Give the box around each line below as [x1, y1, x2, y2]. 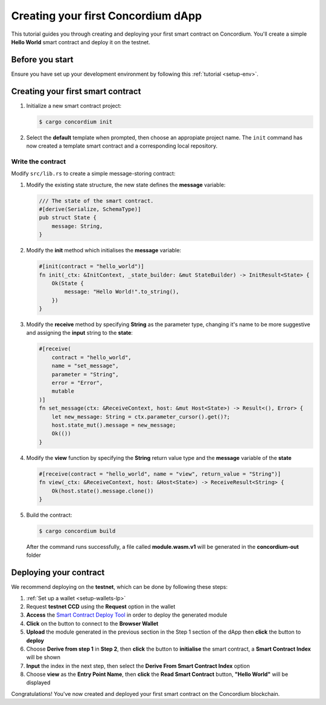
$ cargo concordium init [39, 118, 113, 125]
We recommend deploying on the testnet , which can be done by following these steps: [11, 583, 228, 591]
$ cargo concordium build [39, 527, 116, 534]
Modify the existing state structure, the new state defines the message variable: [26, 181, 226, 188]
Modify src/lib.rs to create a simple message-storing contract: [11, 170, 176, 177]
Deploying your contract [11, 568, 105, 578]
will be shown [26, 654, 60, 661]
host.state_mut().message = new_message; [51, 421, 176, 428]
